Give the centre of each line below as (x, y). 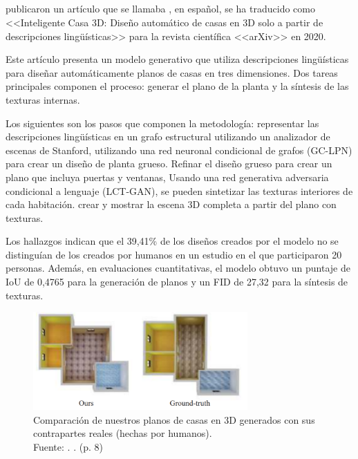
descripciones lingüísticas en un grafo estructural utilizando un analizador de (168, 137)
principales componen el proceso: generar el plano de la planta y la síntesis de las (177, 86)
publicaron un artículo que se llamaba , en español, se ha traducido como (160, 9)
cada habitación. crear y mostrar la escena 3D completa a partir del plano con (171, 204)
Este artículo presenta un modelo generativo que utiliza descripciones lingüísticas (177, 59)
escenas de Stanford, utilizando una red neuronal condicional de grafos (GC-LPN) (179, 150)
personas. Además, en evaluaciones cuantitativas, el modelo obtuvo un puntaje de (178, 268)
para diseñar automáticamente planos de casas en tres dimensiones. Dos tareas (172, 72)
